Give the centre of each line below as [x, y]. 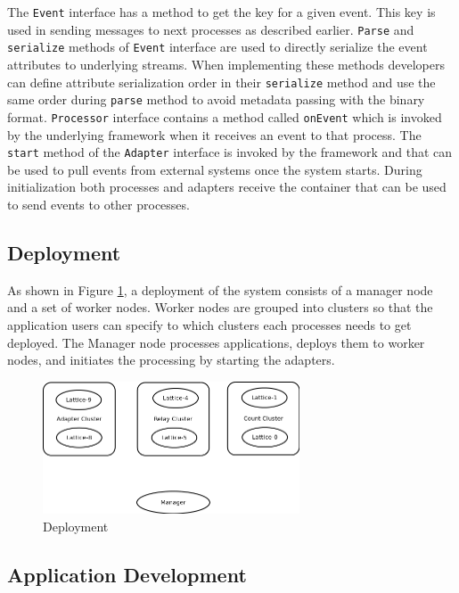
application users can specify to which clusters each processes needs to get [209, 324]
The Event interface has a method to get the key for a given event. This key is [221, 12]
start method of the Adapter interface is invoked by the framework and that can [230, 152]
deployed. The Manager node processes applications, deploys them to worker [216, 342]
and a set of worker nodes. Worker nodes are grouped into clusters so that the [220, 307]
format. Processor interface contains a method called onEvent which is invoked [225, 116]
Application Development [127, 575]
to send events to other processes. [98, 204]
